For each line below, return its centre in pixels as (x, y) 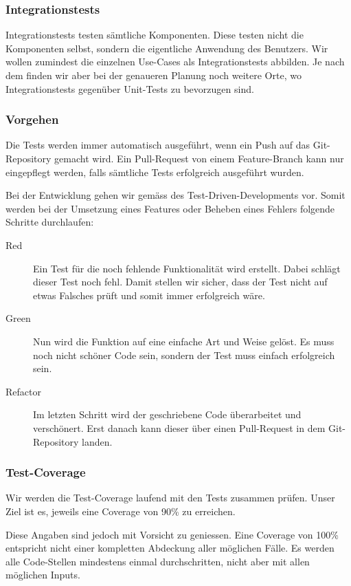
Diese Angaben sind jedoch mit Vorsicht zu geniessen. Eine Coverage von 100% (172, 534)
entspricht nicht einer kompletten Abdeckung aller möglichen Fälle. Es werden (170, 548)
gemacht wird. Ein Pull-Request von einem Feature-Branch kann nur (199, 158)
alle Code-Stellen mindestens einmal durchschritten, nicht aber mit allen (158, 561)
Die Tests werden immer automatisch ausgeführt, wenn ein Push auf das (158, 145)
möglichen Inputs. (43, 575)
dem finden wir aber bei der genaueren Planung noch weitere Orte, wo (154, 75)
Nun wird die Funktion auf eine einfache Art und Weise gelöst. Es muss (184, 341)
